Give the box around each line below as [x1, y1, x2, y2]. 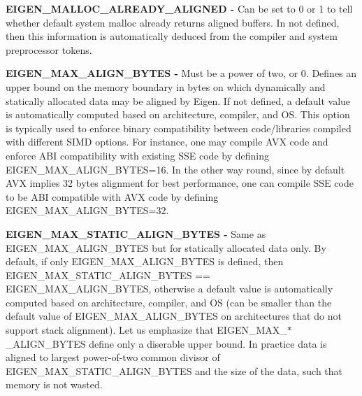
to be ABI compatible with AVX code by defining [6, 189, 219, 204]
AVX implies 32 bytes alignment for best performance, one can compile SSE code [6, 176, 354, 190]
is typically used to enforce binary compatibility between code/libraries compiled [6, 120, 352, 135]
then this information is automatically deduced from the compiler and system [6, 29, 338, 43]
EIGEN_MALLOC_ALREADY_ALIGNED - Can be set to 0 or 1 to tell [6, 1, 353, 15]
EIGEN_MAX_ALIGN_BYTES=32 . [6, 203, 169, 218]
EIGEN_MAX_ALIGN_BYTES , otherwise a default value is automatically [6, 281, 333, 296]
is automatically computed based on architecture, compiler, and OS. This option [6, 107, 350, 122]
